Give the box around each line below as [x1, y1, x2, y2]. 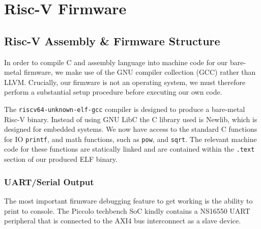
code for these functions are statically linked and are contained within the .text [4, 144, 255, 154]
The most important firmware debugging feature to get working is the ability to [4, 195, 253, 206]
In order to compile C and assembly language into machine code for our [4, 56, 228, 67]
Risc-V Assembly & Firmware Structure [4, 33, 220, 48]
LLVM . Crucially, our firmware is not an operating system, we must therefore [4, 76, 246, 87]
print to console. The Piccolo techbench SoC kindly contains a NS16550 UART [4, 205, 250, 216]
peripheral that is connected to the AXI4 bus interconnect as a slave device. [4, 215, 241, 226]
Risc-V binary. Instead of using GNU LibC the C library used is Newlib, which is [4, 113, 257, 124]
